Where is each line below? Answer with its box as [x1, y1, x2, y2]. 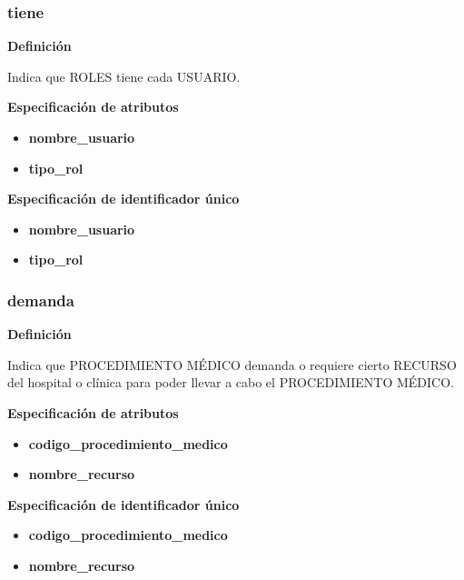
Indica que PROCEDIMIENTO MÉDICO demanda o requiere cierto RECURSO [7, 355, 457, 374]
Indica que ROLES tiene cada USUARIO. [7, 66, 241, 85]
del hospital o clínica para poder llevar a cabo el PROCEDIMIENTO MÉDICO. [7, 373, 454, 392]
